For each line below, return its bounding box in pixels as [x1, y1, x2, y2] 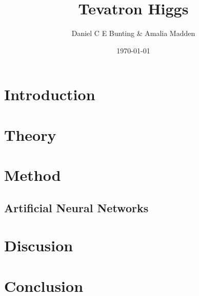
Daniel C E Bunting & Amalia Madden [71, 28, 195, 39]
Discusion [4, 235, 73, 256]
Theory [4, 124, 56, 145]
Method [4, 164, 61, 186]
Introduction [4, 84, 95, 105]
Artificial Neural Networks [4, 199, 149, 215]
